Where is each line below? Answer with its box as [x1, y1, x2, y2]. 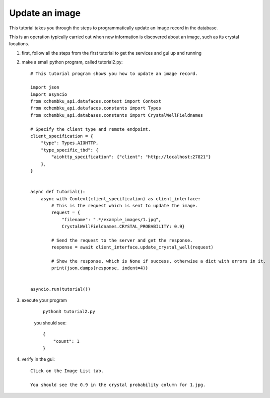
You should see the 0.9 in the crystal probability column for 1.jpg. [30, 382, 206, 388]
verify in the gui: [21, 356, 55, 362]
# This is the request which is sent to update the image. [51, 203, 198, 208]
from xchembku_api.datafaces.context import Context [30, 98, 161, 104]
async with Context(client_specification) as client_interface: [40, 196, 201, 201]
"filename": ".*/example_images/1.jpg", [62, 217, 161, 222]
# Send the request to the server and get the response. [51, 238, 193, 243]
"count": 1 [53, 338, 80, 344]
